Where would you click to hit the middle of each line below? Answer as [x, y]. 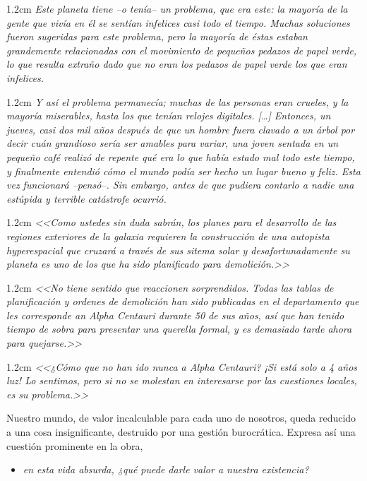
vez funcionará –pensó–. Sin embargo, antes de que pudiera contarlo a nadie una [180, 185]
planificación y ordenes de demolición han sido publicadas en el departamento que [183, 301]
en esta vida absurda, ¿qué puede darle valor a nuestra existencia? [166, 469]
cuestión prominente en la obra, [75, 445]
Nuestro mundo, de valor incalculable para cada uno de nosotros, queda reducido [181, 418]
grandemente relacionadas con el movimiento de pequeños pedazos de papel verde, [182, 50]
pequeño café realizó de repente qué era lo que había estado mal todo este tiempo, [181, 156]
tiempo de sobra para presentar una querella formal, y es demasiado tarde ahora [179, 329]
